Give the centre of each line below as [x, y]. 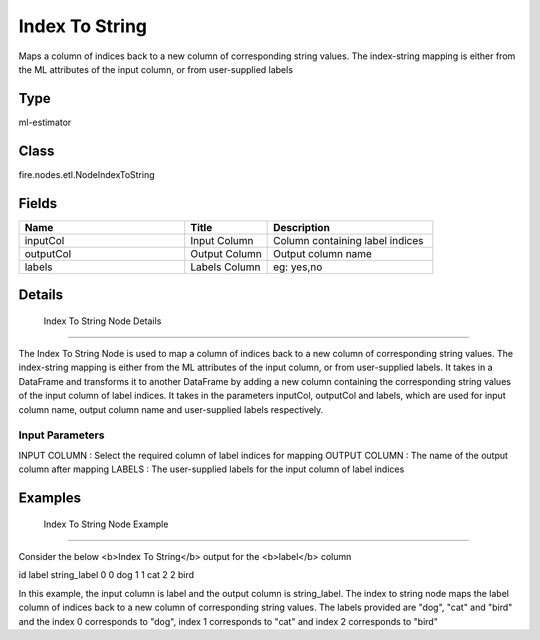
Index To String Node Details [102, 321]
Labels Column [225, 267]
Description [301, 227]
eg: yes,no [298, 267]
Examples [50, 497]
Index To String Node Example [106, 524]
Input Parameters [61, 435]
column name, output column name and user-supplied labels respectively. [171, 409]
